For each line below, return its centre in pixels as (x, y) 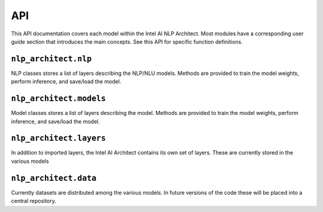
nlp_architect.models (58, 99)
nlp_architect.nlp (51, 59)
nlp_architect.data (54, 178)
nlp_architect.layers (58, 138)
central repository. (34, 201)
